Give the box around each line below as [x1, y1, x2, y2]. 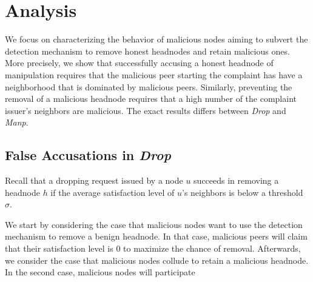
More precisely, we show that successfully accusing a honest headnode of [5, 56, 274, 69]
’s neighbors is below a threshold [182, 186, 303, 198]
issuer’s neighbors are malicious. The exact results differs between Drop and [5, 104, 286, 116]
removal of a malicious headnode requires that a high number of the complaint [5, 92, 297, 105]
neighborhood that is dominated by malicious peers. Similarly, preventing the [5, 80, 292, 93]
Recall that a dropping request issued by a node [5, 174, 183, 187]
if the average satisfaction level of [50, 186, 175, 198]
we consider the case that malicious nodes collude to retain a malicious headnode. [5, 253, 309, 266]
